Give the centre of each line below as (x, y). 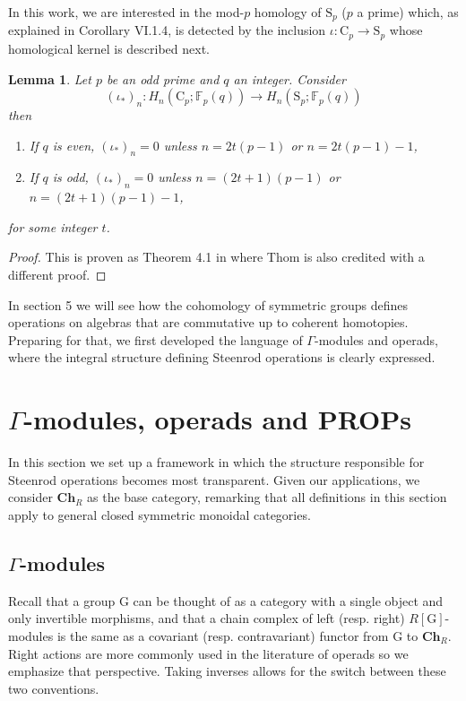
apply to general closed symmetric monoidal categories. (160, 514)
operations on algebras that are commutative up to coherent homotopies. (208, 322)
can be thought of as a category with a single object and (288, 600)
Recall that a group (62, 600)
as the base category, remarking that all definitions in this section (267, 497)
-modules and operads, (376, 339)
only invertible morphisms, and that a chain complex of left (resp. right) (207, 618)
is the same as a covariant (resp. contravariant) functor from (223, 635)
